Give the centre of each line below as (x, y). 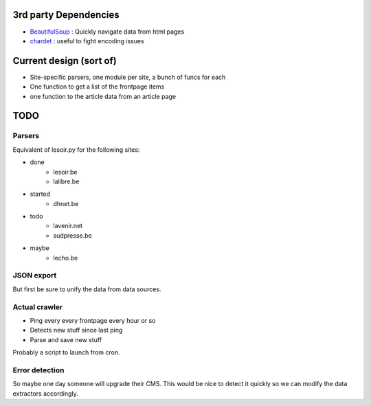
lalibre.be (66, 181)
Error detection (38, 370)
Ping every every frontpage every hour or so (93, 320)
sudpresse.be (72, 235)
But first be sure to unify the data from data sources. (87, 289)
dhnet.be (66, 203)
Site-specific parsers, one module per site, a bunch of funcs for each (128, 77)
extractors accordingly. (45, 393)
